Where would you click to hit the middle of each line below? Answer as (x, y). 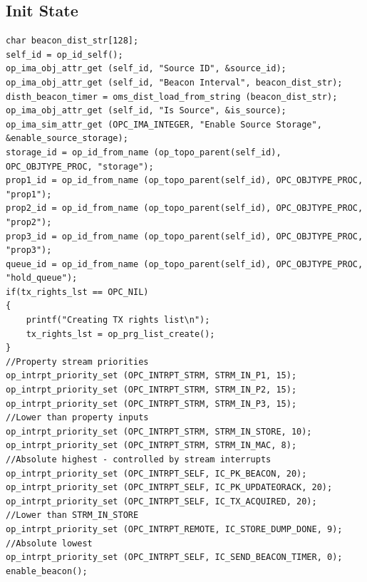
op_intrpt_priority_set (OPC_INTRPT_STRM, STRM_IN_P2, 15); (151, 390)
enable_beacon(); (47, 571)
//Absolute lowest (49, 543)
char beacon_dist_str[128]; (72, 41)
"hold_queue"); (42, 278)
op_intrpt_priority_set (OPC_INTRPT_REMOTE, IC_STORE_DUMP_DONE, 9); (174, 529)
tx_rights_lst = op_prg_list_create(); (120, 334)
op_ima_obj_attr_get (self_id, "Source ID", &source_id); (146, 69)
